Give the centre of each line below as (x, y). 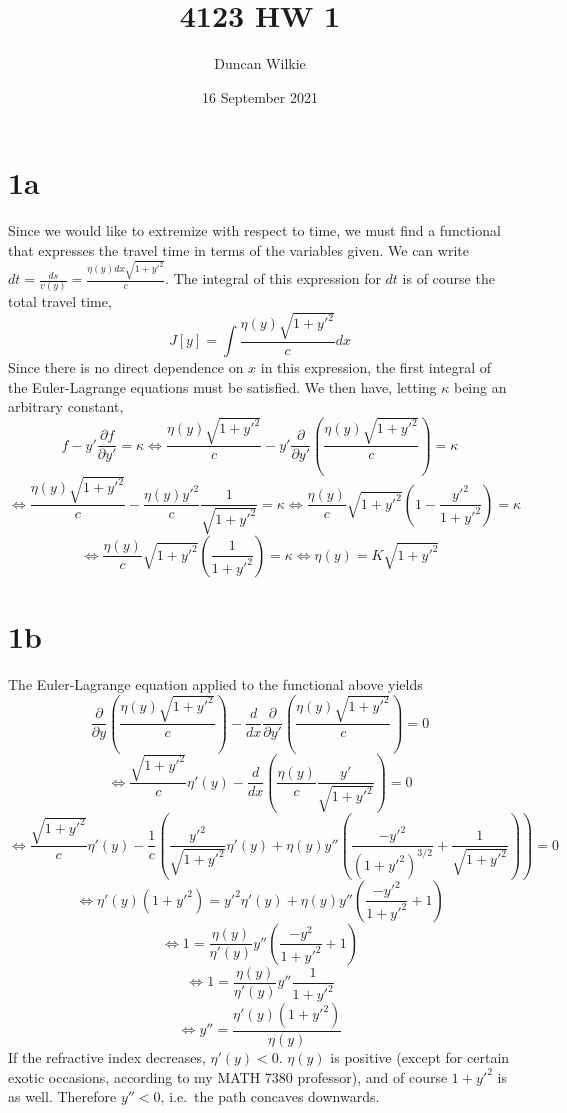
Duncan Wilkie (260, 63)
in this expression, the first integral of (376, 367)
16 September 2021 (260, 96)
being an (480, 386)
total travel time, (60, 301)
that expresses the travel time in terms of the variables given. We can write (238, 249)
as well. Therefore (62, 1096)
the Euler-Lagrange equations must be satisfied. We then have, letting (222, 386)
